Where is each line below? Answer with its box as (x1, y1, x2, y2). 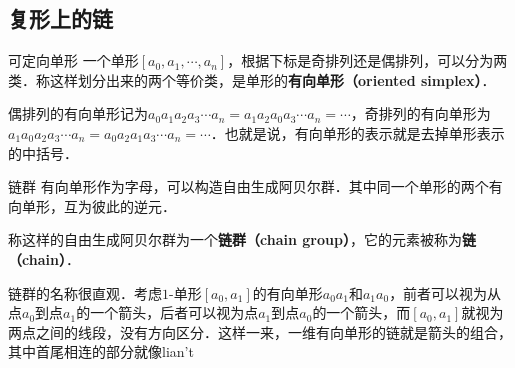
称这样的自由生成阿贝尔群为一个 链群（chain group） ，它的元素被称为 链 (8, 229, 476, 250)
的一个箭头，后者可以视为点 (76, 302, 259, 323)
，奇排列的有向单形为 (350, 103, 491, 124)
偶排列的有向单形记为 (8, 103, 148, 124)
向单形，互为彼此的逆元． (8, 195, 176, 216)
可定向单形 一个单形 (8, 50, 139, 71)
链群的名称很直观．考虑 (8, 282, 162, 303)
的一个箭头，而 (312, 302, 411, 323)
